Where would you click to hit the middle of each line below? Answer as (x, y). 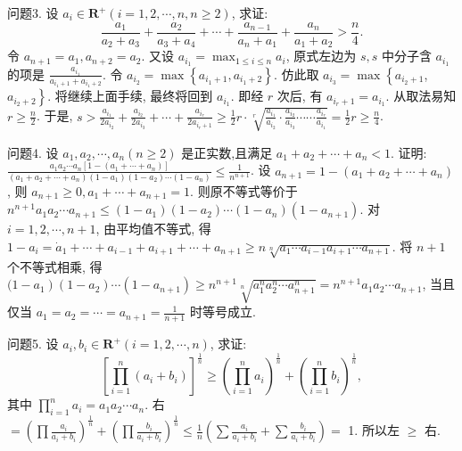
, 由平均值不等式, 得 (153, 229)
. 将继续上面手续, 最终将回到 (130, 96)
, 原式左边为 (321, 56)
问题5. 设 (33, 344)
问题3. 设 (33, 12)
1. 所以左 (374, 430)
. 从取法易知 (421, 96)
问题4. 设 (33, 152)
